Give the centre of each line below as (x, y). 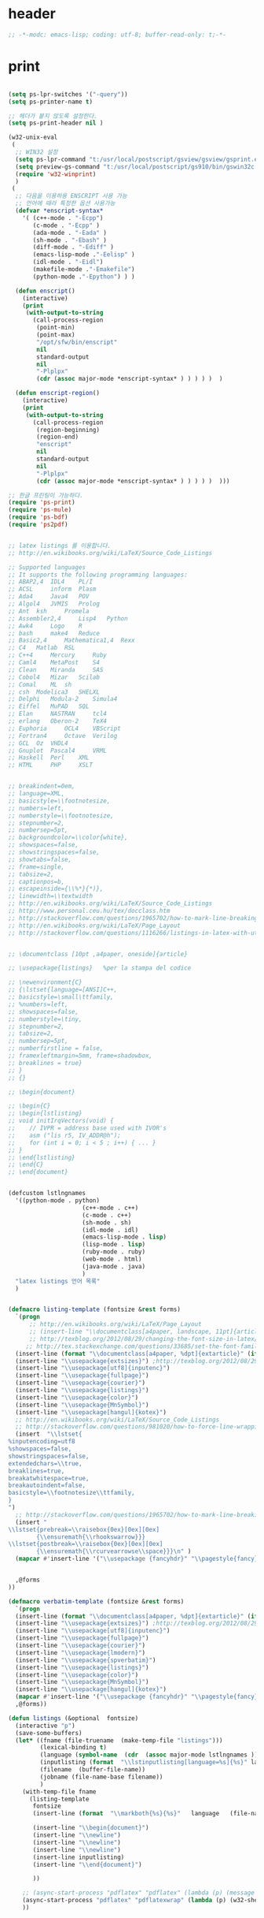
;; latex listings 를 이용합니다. (60, 546)
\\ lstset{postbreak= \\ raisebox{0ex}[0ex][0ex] (86, 1544)
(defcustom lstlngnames (47, 1194)
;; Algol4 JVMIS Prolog (54, 604)
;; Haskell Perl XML (49, 758)
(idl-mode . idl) (110, 1230)
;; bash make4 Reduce (54, 633)
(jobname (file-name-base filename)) (101, 1777)
